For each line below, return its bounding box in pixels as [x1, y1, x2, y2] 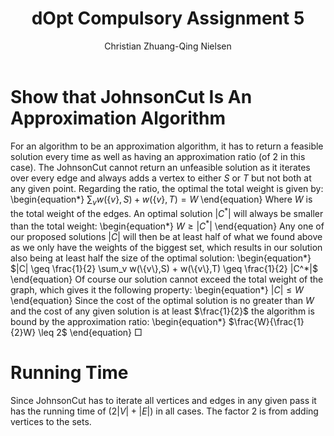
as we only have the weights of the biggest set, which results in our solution [10, 241, 323, 253]
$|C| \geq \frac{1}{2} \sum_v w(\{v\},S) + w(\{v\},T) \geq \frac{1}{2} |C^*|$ [10, 262, 318, 274]
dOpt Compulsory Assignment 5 [31, 7, 305, 30]
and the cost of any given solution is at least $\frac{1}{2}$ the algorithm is [10, 305, 315, 317]
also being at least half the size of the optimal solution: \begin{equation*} [10, 252, 312, 264]
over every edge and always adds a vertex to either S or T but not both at [10, 172, 312, 184]
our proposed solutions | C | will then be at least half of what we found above [10, 230, 323, 242]
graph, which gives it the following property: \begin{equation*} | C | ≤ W [10, 283, 304, 296]
